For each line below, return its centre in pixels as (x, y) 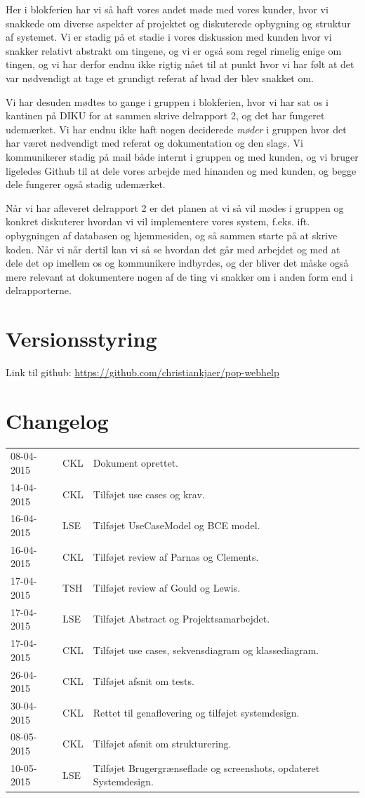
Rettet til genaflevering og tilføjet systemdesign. (196, 712)
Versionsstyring (81, 339)
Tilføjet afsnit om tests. (144, 681)
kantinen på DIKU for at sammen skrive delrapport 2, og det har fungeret (165, 115)
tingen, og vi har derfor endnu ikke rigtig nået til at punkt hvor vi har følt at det (180, 64)
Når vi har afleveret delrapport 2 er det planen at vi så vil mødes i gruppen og (175, 207)
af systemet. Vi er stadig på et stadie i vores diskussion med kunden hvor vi (169, 37)
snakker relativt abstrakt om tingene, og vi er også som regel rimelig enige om (174, 50)
